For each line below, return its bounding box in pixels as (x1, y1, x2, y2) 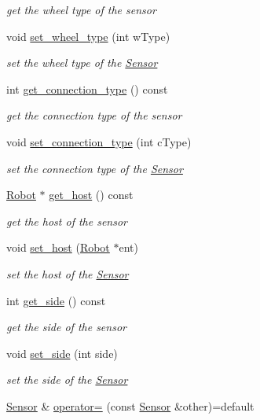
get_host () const (49, 186, 134, 203)
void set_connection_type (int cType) (6, 133, 192, 149)
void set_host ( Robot (6, 239, 110, 256)
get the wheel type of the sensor (6, 2, 156, 17)
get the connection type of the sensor (6, 107, 182, 123)
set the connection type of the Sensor (6, 160, 183, 176)
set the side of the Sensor (6, 371, 128, 388)
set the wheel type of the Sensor (6, 54, 158, 71)
